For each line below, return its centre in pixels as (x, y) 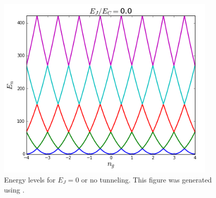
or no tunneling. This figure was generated (146, 179)
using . (14, 189)
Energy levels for (30, 179)
